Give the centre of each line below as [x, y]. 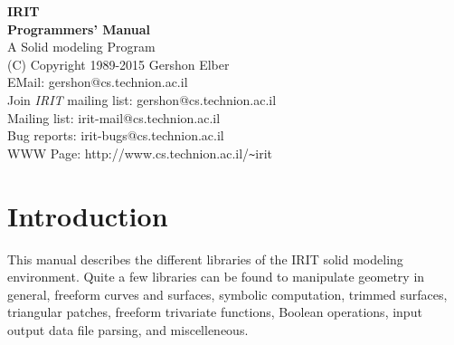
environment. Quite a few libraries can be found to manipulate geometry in [216, 277]
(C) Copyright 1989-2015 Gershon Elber [118, 64]
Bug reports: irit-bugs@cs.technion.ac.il [116, 135]
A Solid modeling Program [81, 47]
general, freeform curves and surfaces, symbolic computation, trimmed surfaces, [227, 294]
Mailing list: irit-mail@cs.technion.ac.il [114, 117]
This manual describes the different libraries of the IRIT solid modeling [205, 259]
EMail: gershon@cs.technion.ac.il [98, 82]
